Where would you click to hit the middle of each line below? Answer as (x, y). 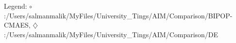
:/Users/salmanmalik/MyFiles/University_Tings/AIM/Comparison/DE (111, 34)
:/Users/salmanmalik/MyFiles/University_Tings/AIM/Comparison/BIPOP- (118, 15)
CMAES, (17, 25)
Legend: (16, 6)
